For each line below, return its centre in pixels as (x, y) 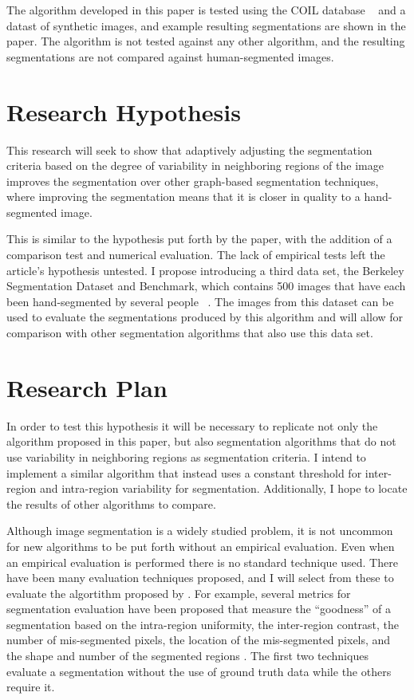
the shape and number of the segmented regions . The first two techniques (187, 656)
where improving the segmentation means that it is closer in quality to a (183, 197)
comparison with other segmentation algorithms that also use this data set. (190, 333)
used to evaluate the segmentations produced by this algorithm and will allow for (205, 317)
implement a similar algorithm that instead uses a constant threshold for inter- (199, 472)
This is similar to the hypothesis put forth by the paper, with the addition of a (199, 239)
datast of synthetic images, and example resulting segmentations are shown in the (206, 25)
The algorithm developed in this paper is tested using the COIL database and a (206, 10)
